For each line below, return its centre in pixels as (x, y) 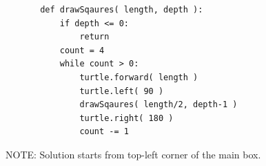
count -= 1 (104, 132)
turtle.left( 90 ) (122, 91)
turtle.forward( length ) (139, 77)
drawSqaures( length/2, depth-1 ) (158, 105)
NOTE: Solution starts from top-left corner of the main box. (133, 154)
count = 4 (82, 50)
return (94, 37)
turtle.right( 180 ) (126, 118)
